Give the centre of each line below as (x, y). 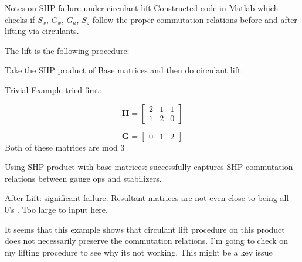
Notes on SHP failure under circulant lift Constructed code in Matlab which (142, 8)
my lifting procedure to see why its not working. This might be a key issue (139, 252)
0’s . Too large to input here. (56, 209)
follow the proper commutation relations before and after (195, 19)
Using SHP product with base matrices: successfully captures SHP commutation (149, 167)
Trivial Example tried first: (53, 89)
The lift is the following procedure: (67, 50)
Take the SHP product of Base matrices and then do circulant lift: (124, 70)
